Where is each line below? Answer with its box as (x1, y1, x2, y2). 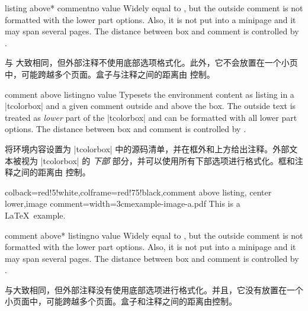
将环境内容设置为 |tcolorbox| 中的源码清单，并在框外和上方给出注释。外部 (5, 142, 290, 155)
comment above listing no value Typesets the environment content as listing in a (5, 88, 294, 100)
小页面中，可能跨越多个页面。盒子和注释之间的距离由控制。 (5, 295, 237, 307)
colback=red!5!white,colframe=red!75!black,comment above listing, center (5, 185, 272, 198)
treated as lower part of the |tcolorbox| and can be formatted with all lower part (5, 111, 297, 123)
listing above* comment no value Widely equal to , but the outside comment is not (5, 2, 303, 14)
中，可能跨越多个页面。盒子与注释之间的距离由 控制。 (5, 68, 215, 80)
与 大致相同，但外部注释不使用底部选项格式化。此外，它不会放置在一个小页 (5, 56, 298, 69)
